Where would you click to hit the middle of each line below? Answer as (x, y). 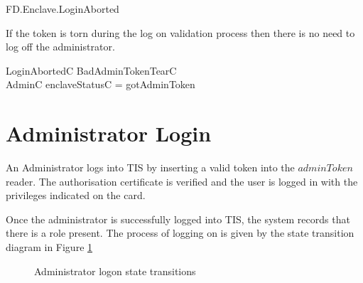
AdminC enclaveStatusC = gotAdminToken (101, 84)
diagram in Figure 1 (49, 247)
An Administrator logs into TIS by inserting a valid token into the (150, 167)
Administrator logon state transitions (115, 271)
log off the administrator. (60, 47)
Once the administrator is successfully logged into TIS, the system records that (178, 219)
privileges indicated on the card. (76, 195)
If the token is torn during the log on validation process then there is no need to (180, 32)
